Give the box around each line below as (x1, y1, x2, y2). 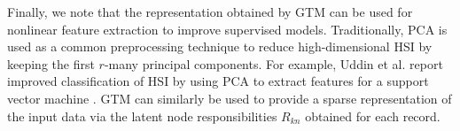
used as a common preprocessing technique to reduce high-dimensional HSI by (7, 37, 433, 56)
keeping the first (7, 54, 95, 73)
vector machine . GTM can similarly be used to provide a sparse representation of (7, 89, 452, 107)
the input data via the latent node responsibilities (7, 106, 277, 125)
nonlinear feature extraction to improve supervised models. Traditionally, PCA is (7, 19, 448, 38)
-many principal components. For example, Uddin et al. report (104, 54, 443, 73)
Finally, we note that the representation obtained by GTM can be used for (7, 3, 413, 20)
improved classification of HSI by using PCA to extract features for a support (7, 72, 429, 90)
